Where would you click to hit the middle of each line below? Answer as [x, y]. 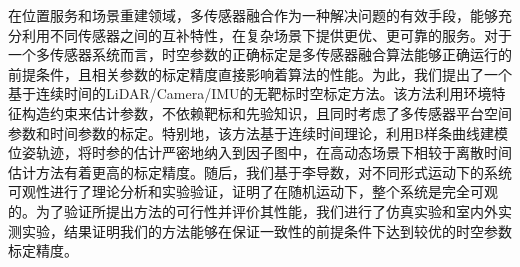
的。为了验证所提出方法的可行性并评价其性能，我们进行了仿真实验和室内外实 [260, 210]
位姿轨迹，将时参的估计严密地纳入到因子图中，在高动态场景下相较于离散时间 [260, 152]
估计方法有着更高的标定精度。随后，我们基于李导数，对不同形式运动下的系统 [260, 171]
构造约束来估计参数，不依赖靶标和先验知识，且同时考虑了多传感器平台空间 [266, 112]
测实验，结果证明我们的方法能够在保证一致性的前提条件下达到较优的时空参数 [260, 230]
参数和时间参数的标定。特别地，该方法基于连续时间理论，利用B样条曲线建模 [258, 132]
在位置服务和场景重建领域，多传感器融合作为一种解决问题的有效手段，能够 [253, 15]
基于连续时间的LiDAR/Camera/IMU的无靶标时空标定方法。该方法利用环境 [250, 93]
